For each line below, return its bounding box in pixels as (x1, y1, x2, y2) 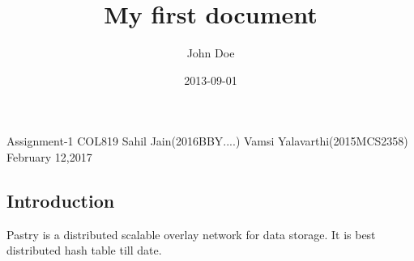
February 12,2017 (6, 148, 92, 165)
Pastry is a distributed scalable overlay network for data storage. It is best (6, 225, 376, 242)
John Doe (186, 44, 235, 61)
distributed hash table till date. (6, 242, 162, 259)
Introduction (6, 187, 115, 213)
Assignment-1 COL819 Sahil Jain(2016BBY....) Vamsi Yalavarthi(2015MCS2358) (6, 133, 408, 149)
